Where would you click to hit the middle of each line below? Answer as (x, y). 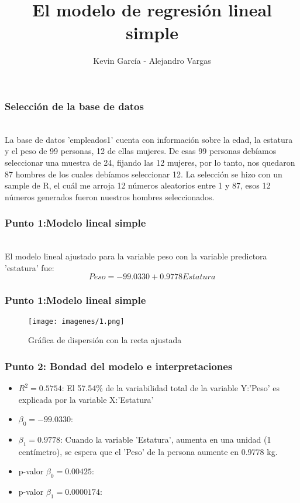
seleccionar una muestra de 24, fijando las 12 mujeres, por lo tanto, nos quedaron (150, 162)
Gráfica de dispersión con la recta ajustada (105, 340)
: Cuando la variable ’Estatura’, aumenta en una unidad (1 (165, 439)
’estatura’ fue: (30, 267)
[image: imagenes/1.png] (76, 321)
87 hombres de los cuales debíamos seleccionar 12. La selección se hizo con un (144, 174)
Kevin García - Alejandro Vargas (152, 61)
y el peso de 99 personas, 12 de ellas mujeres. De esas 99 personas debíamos (141, 151)
